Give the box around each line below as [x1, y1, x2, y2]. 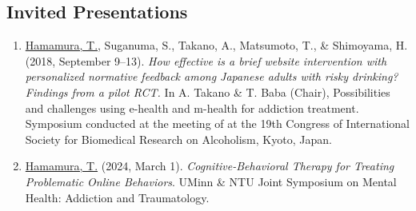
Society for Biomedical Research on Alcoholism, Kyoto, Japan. [25, 130, 332, 147]
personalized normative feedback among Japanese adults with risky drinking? [25, 68, 398, 85]
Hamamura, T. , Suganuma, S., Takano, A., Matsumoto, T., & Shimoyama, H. [25, 37, 408, 54]
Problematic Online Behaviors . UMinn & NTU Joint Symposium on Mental [25, 173, 397, 189]
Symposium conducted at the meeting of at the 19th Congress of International [25, 115, 410, 132]
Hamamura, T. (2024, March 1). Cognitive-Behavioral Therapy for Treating [25, 157, 394, 174]
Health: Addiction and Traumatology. [25, 189, 210, 205]
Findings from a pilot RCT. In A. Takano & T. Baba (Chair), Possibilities [25, 83, 390, 100]
